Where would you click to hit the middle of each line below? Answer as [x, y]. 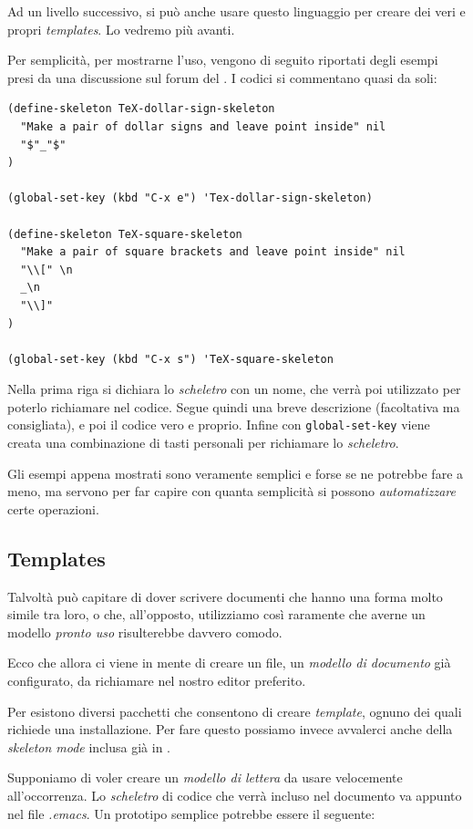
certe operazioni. [53, 508]
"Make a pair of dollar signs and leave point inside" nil [203, 126]
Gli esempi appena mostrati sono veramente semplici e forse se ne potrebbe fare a [236, 473]
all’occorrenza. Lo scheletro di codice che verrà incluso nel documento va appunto [235, 796]
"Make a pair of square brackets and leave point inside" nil [213, 252]
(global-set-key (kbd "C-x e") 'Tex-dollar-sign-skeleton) [190, 198]
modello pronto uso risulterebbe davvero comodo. [145, 632]
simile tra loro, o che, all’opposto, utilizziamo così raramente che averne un [216, 614]
